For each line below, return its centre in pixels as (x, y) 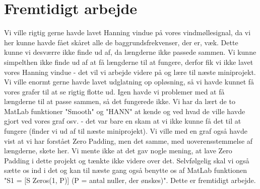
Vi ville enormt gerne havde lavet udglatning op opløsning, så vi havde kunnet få (129, 82)
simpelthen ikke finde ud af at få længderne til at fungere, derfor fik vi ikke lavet (129, 62)
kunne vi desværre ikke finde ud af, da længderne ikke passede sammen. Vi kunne (130, 52)
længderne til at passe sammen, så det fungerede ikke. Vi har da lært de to (120, 101)
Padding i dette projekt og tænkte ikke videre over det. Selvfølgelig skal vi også (127, 160)
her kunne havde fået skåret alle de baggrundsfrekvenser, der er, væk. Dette (121, 42)
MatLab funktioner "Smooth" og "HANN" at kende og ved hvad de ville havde (125, 111)
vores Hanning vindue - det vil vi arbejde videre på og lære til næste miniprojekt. (130, 72)
